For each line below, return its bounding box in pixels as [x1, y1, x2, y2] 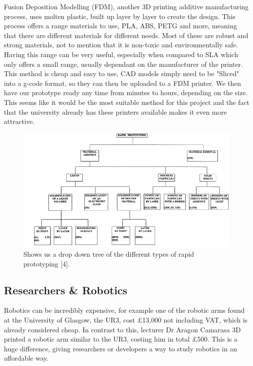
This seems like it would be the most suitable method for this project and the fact [4, 97, 250, 107]
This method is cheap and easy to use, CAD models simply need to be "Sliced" [4, 68, 239, 79]
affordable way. [4, 353, 49, 363]
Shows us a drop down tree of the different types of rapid [23, 248, 194, 259]
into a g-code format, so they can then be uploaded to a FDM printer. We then [4, 78, 241, 88]
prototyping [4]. [23, 258, 70, 268]
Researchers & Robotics [4, 282, 128, 297]
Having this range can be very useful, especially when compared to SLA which [4, 49, 238, 59]
